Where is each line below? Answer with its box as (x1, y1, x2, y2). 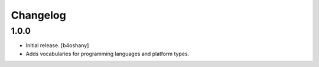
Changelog (11, 9, 66, 22)
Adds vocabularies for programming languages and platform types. (25, 50, 190, 57)
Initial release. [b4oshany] (25, 42, 89, 49)
